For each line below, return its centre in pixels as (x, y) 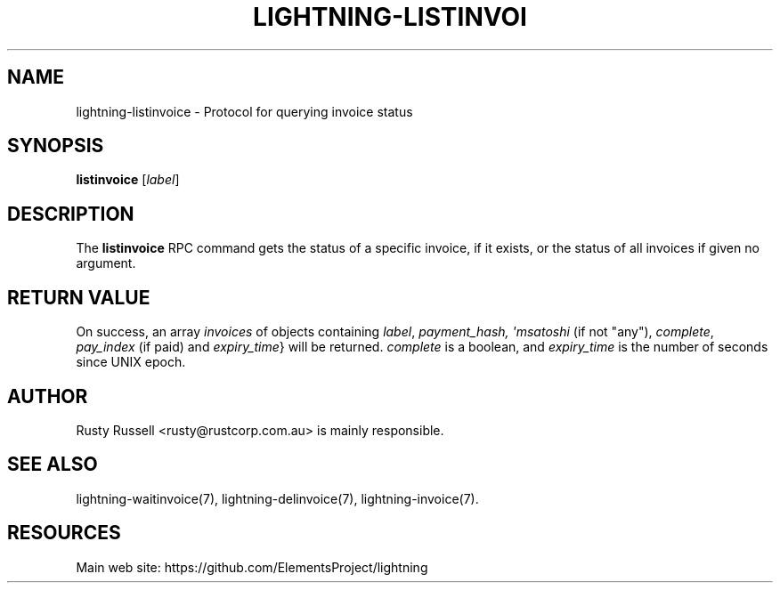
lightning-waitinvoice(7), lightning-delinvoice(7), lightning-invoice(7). (277, 498)
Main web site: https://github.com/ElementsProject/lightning (252, 567)
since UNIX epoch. (131, 362)
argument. (106, 263)
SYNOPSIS (56, 146)
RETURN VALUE (79, 297)
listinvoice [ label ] (128, 180)
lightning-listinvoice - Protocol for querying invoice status (244, 111)
